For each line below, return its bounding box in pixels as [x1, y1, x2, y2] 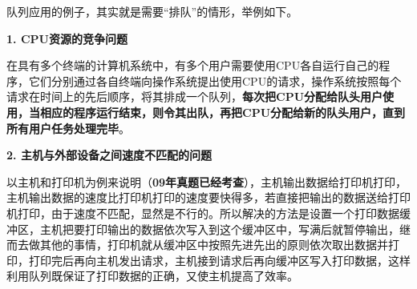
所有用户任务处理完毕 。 [6, 119, 130, 136]
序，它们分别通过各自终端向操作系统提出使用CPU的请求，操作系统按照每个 [6, 72, 402, 89]
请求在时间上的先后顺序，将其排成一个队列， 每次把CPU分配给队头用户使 [6, 88, 395, 105]
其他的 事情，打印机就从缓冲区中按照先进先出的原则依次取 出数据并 [39, 236, 388, 253]
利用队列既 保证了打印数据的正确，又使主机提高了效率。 [6, 267, 298, 284]
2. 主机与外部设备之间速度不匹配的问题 [6, 147, 212, 163]
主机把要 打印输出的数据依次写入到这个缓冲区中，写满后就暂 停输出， [39, 220, 399, 237]
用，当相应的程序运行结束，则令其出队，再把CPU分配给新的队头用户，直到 [6, 103, 406, 120]
